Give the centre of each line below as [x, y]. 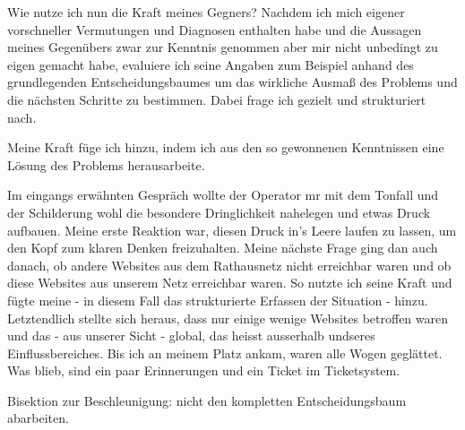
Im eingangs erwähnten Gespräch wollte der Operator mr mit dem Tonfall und [223, 195]
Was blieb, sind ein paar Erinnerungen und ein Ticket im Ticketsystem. [204, 370]
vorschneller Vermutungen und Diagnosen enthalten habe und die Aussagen [215, 29]
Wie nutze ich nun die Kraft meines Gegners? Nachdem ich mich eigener [206, 12]
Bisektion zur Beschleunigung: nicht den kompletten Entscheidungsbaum [207, 400]
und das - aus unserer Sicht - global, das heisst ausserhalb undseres [191, 335]
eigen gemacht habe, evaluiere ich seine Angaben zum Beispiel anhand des [211, 64]
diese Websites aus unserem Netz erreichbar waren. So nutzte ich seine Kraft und [230, 283]
